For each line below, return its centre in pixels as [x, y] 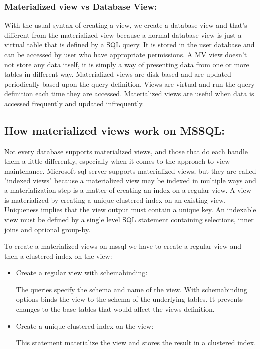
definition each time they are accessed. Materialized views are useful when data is [129, 93]
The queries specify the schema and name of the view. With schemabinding [131, 289]
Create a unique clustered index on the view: [85, 325]
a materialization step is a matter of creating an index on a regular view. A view [128, 190]
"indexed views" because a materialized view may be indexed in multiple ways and [130, 180]
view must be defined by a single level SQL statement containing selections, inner [129, 219]
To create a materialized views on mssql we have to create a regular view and [123, 246]
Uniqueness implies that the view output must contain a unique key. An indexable [130, 210]
